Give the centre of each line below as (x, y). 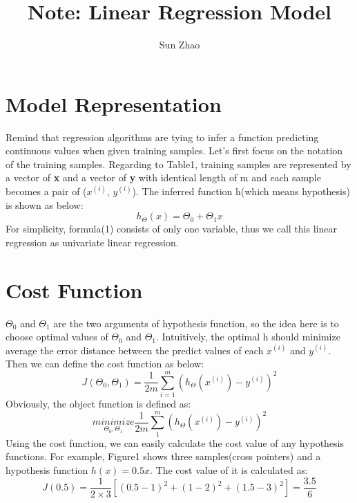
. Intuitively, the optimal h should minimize (248, 337)
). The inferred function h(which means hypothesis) (241, 191)
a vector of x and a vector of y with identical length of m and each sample (163, 177)
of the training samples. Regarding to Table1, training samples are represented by (178, 164)
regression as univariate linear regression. (92, 242)
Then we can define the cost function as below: (105, 364)
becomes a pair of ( (46, 191)
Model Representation (114, 103)
